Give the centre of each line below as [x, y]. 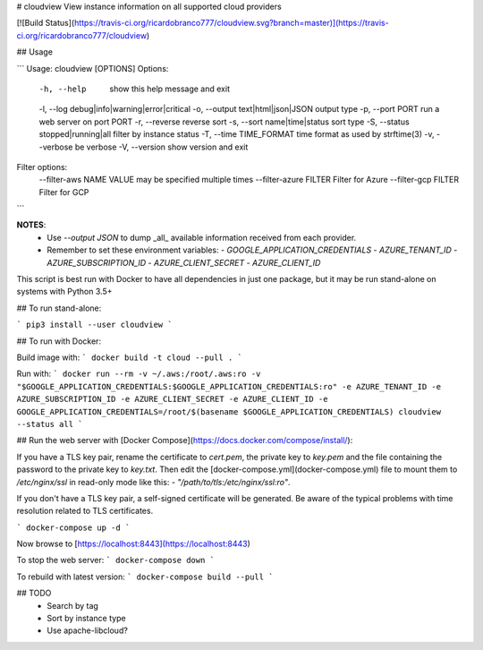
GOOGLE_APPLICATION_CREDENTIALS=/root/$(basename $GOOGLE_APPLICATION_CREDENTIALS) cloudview [229, 411]
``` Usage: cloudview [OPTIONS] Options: [93, 68]
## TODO [34, 593]
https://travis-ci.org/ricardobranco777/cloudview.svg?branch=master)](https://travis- [231, 23]
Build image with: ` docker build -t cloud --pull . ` [130, 357]
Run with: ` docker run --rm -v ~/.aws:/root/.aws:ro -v [139, 374]
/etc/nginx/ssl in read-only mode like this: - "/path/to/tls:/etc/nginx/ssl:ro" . [153, 482]
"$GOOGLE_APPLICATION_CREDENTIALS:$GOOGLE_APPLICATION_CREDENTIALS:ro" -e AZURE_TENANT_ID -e [229, 386]
